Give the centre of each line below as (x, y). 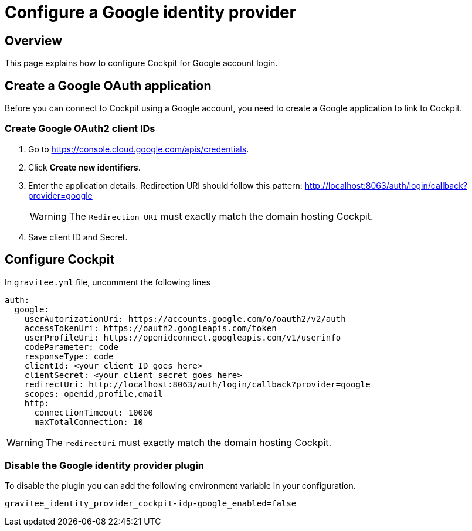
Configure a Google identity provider (150, 12)
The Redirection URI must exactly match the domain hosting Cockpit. (221, 216)
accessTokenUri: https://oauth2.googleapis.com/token (150, 328)
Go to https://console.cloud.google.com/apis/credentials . (139, 149)
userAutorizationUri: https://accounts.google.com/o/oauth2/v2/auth (185, 319)
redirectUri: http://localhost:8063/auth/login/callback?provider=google (197, 384)
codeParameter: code (71, 347)
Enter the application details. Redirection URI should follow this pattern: (165, 185)
